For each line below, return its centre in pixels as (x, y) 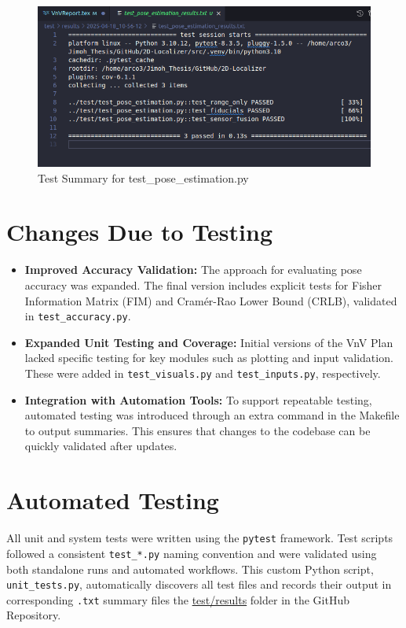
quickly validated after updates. (101, 446)
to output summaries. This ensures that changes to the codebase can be (198, 430)
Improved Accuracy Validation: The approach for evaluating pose (193, 270)
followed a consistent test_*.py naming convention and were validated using (192, 553)
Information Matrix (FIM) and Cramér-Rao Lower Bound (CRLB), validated (211, 300)
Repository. (34, 615)
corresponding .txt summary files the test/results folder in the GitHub (178, 599)
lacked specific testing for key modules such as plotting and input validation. (209, 358)
